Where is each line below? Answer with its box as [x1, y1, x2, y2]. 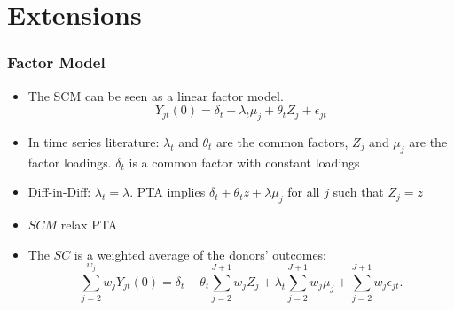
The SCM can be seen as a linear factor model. [27, 86, 284, 105]
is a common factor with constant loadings [129, 152, 360, 171]
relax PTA [60, 215, 118, 234]
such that [333, 182, 384, 201]
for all [287, 182, 320, 201]
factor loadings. [27, 152, 112, 171]
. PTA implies [129, 182, 206, 201]
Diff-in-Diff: [27, 182, 91, 201]
